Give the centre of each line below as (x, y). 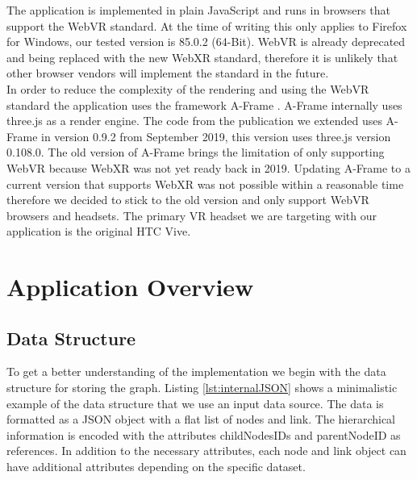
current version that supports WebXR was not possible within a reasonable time (205, 184)
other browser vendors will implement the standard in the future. (168, 73)
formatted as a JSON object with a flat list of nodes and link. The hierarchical (201, 419)
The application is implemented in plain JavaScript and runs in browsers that (198, 10)
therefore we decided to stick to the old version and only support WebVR (188, 200)
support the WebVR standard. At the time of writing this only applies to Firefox (207, 25)
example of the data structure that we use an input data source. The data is (195, 403)
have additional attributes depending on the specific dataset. (156, 467)
